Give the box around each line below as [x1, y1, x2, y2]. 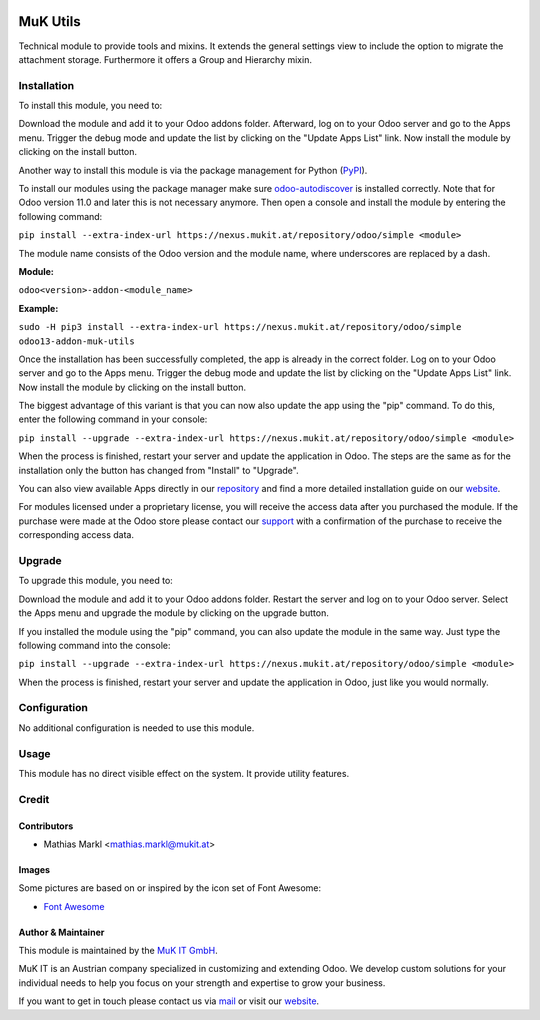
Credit [18, 792, 50, 806]
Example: [18, 302, 59, 314]
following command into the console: [18, 639, 171, 651]
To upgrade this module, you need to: [18, 575, 174, 587]
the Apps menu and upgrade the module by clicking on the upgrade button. [18, 607, 329, 619]
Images [18, 863, 50, 875]
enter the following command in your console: [18, 413, 208, 425]
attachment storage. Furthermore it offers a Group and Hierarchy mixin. [18, 53, 312, 65]
